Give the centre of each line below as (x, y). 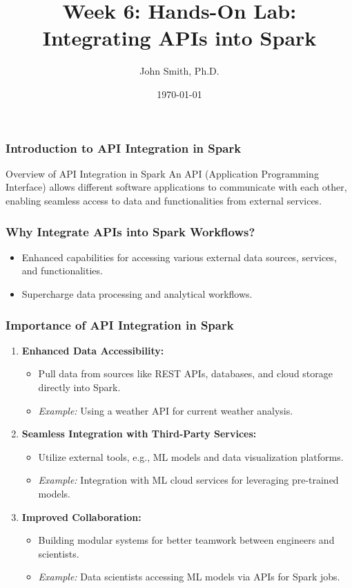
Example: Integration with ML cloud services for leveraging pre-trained (188, 480)
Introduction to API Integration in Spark (124, 148)
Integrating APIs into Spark (179, 38)
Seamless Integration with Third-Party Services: (139, 434)
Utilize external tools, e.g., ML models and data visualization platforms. (191, 456)
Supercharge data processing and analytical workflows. (137, 293)
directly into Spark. (79, 387)
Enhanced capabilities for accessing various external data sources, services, (179, 257)
